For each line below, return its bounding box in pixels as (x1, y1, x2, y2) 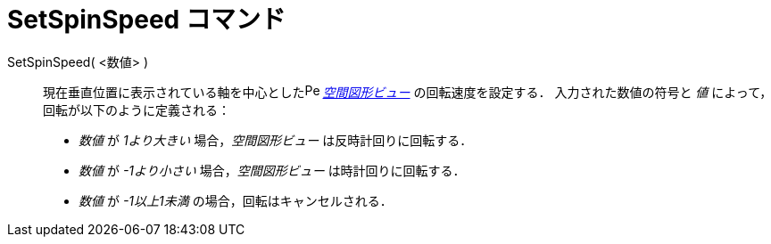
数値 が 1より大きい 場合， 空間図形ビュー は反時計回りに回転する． (79, 132, 473, 148)
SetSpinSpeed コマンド (7, 4, 286, 35)
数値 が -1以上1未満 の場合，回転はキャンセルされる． (79, 192, 393, 208)
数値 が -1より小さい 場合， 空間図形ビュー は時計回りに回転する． (79, 162, 466, 178)
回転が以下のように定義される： (43, 102, 230, 118)
